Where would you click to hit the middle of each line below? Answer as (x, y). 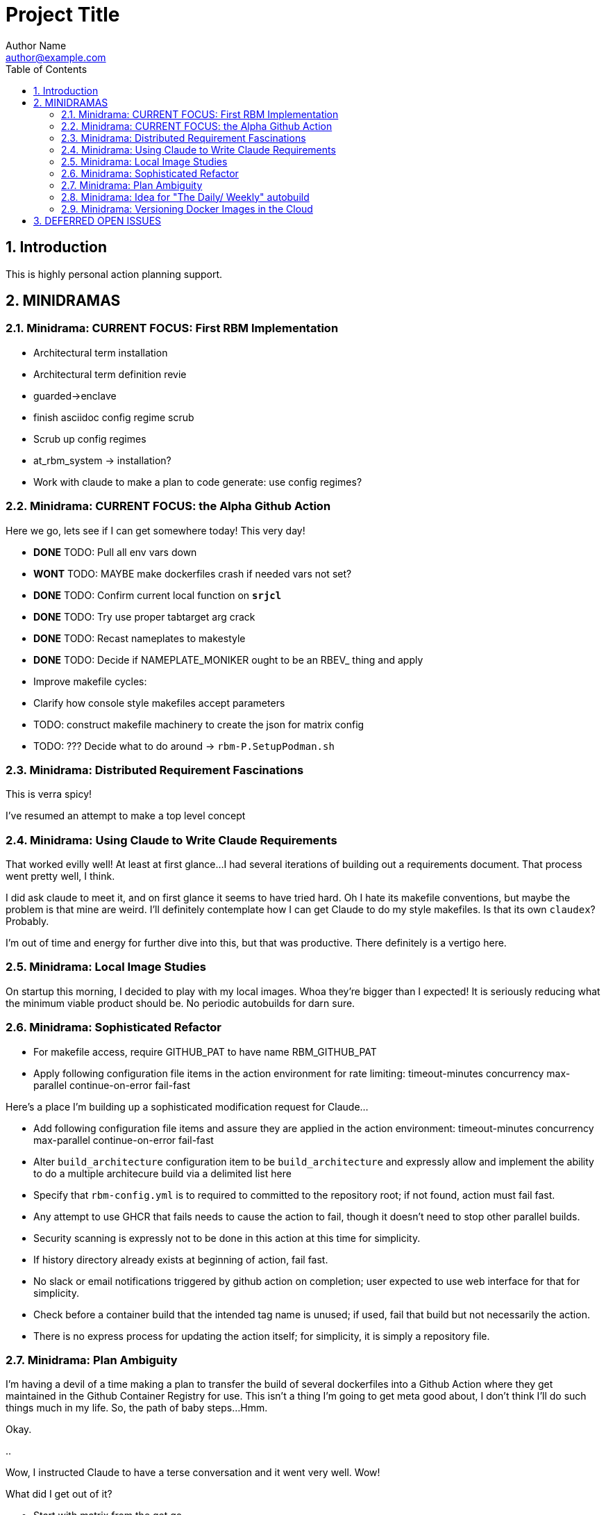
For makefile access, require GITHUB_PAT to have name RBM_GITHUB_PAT (205, 1051)
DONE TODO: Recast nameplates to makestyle (140, 638)
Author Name (36, 45)
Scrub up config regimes (90, 439)
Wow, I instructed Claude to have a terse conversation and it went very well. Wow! (193, 1473)
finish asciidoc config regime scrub (114, 417)
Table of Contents (47, 69)
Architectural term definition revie (110, 374)
